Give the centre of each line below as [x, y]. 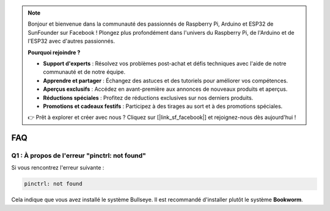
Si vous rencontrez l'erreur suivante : [58, 168]
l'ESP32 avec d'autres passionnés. [71, 41]
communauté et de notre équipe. [84, 72]
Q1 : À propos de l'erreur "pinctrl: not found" [79, 156]
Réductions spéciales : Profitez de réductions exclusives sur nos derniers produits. [148, 98]
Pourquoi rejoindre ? [54, 52]
